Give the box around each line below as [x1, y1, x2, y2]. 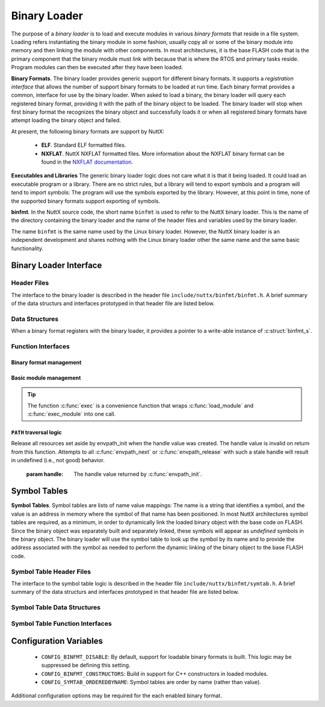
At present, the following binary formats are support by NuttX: [11, 128, 165, 135]
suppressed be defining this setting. [41, 662, 131, 669]
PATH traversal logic [11, 428, 63, 436]
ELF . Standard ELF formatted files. [41, 141, 126, 149]
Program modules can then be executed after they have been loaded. [11, 64, 184, 71]
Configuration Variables [11, 636, 104, 646]
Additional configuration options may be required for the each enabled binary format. [11, 692, 222, 699]
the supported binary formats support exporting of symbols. [11, 197, 161, 205]
